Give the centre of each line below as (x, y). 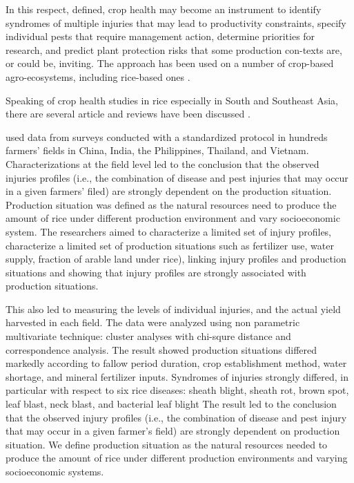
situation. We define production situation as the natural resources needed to (167, 444)
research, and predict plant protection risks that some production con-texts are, (174, 49)
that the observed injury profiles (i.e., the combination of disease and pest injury (176, 417)
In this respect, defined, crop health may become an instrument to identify (164, 9)
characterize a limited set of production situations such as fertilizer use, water (170, 245)
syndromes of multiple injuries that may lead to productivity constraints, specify (176, 22)
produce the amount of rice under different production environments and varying (177, 458)
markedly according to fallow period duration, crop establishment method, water (176, 363)
